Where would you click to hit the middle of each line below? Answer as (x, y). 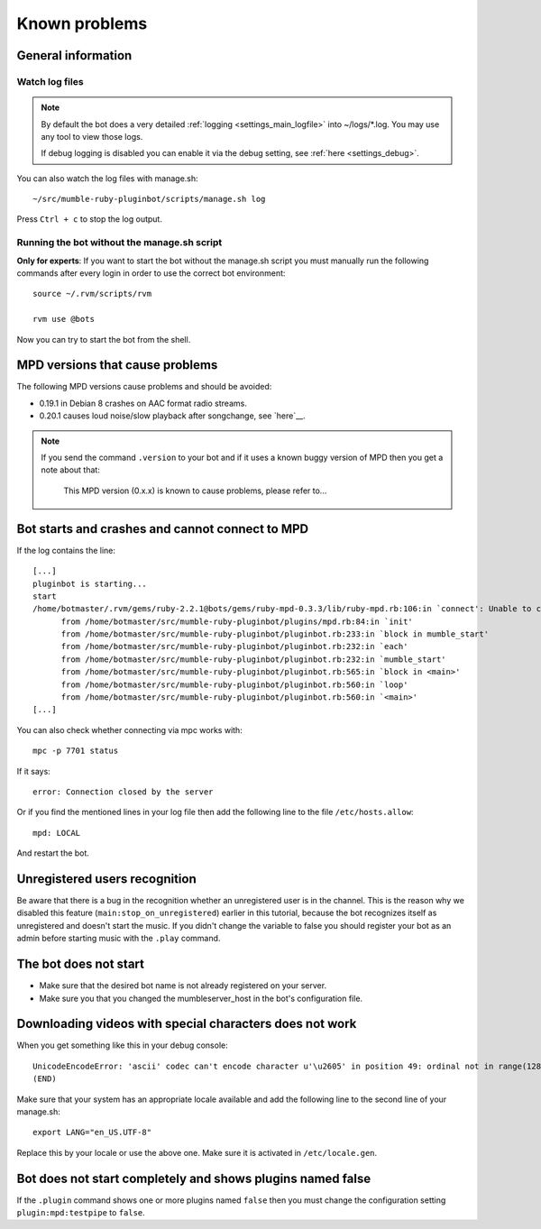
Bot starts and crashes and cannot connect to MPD (163, 529)
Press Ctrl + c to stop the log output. (89, 219)
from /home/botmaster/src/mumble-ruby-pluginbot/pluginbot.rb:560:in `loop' (234, 684)
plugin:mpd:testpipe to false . (81, 1213)
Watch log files (50, 81)
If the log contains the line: (66, 550)
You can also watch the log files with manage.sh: (107, 178)
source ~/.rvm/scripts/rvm (92, 294)
